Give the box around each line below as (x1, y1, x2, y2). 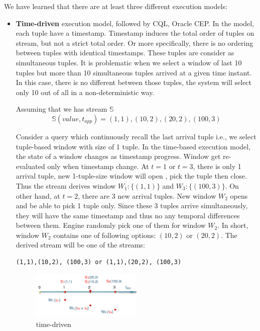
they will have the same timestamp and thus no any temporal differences (16, 210, 240, 220)
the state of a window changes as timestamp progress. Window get (16, 151, 221, 161)
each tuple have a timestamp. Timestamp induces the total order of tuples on (16, 28, 254, 38)
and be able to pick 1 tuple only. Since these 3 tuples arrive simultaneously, (16, 200, 248, 211)
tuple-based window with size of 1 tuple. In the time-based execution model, (16, 141, 251, 151)
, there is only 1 (193, 160, 241, 171)
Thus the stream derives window (16, 180, 116, 191)
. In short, (217, 220, 248, 230)
